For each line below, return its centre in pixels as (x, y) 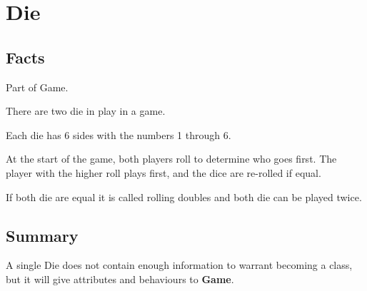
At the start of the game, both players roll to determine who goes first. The (171, 159)
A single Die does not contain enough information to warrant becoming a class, (179, 265)
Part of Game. (37, 87)
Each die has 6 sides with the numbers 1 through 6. (119, 134)
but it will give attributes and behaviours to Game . (120, 279)
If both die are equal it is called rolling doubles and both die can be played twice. (184, 196)
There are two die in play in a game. (86, 111)
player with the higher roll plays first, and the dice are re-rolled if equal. (164, 172)
